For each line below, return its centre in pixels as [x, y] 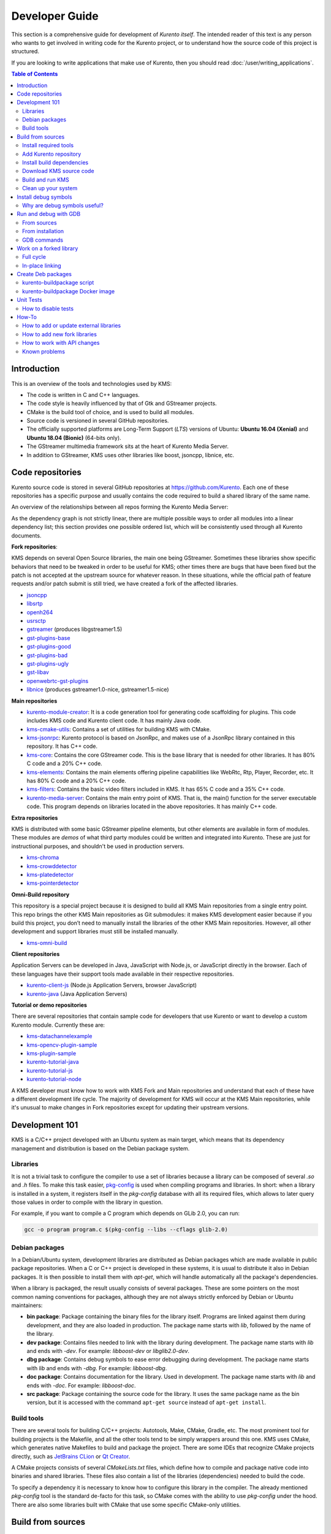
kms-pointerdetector [53, 883]
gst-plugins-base [48, 638]
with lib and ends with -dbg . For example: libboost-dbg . [97, 1368]
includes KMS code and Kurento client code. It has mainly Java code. [114, 720]
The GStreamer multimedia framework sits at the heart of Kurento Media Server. [128, 446]
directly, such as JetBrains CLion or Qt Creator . [71, 1456]
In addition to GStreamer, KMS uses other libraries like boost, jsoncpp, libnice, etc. [131, 455]
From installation [43, 231]
